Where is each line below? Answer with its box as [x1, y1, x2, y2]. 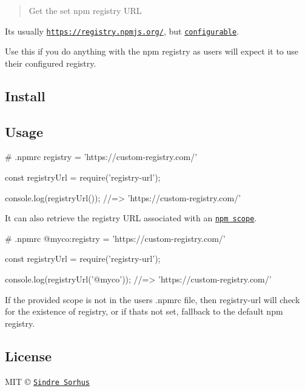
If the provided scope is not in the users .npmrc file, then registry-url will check [5, 293, 300, 306]
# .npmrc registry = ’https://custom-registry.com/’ [5, 150, 198, 163]
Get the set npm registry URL [28, 4, 142, 16]
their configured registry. [5, 56, 96, 69]
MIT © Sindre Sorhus [5, 375, 90, 387]
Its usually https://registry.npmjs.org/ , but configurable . [5, 24, 239, 37]
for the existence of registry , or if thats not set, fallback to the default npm [5, 305, 283, 318]
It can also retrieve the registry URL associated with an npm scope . [5, 212, 257, 224]
